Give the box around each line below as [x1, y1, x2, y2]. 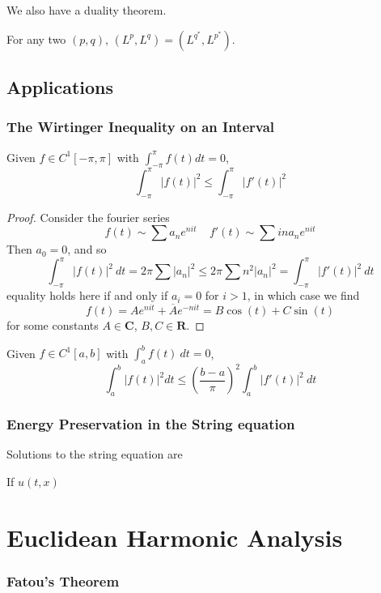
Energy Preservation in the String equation [6, 414, 295, 434]
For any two [6, 30, 66, 47]
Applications [6, 74, 114, 99]
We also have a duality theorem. [6, 2, 167, 18]
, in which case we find [247, 287, 360, 304]
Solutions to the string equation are [6, 446, 183, 463]
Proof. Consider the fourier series [6, 208, 170, 225]
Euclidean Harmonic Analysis [6, 520, 343, 553]
